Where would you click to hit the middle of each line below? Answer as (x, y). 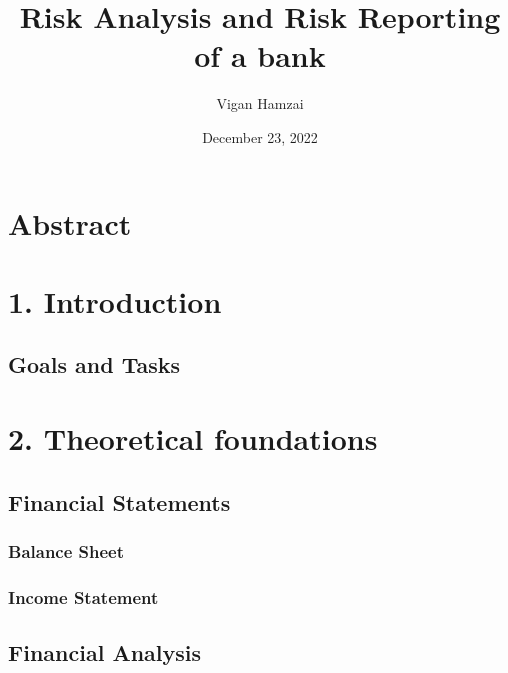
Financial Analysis (105, 652)
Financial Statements (119, 501)
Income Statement (83, 596)
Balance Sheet (66, 550)
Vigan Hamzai (260, 103)
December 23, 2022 (260, 136)
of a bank (260, 55)
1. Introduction (115, 300)
